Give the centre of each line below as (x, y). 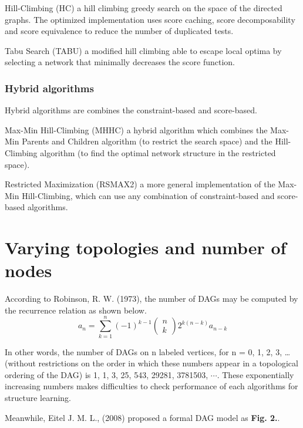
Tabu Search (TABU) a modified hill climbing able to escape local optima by (143, 50)
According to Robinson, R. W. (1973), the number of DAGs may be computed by (151, 299)
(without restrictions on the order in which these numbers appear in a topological (151, 363)
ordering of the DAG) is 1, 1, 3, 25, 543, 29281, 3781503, (107, 374)
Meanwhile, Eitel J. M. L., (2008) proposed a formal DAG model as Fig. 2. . (142, 417)
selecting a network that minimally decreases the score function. (120, 62)
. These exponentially (255, 374)
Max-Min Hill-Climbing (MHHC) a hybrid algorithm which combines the (136, 129)
